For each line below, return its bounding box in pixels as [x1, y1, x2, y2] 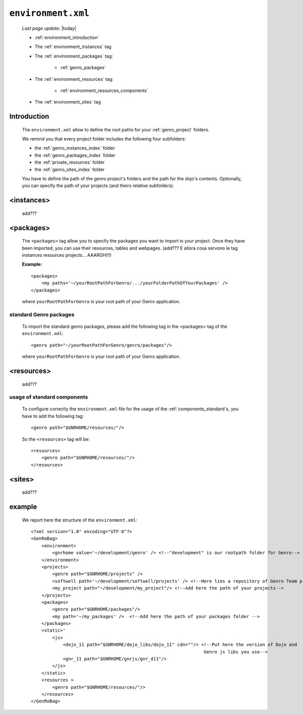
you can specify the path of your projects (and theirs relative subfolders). [22, 182, 174, 189]
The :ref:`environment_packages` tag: [34, 53, 113, 59]
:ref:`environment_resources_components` [60, 87, 148, 93]
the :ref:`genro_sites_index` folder [34, 166, 105, 172]
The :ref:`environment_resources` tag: [34, 76, 114, 82]
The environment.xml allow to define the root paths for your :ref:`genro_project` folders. [22, 126, 210, 132]
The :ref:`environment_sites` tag [34, 99, 101, 105]
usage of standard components [9, 394, 88, 401]
